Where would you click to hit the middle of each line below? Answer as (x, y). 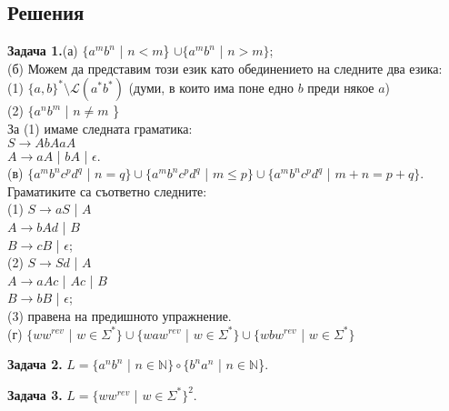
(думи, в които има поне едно (211, 88)
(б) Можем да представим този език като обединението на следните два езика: (225, 68)
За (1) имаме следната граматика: (100, 128)
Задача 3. (35, 394)
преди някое (341, 88)
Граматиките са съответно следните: (107, 190)
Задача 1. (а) (43, 50)
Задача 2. (35, 364)
